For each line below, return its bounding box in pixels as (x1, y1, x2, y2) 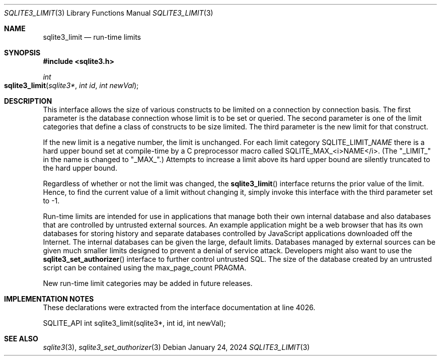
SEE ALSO (4, 334, 38, 343)
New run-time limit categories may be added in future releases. (43, 279, 253, 287)
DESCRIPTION (4, 97, 52, 105)
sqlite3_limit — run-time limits (43, 33, 141, 41)
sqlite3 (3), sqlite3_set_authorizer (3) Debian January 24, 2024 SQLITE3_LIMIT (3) (43, 343, 310, 351)
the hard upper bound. (43, 164, 117, 172)
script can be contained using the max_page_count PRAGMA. (43, 263, 247, 272)
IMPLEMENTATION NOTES (4, 295, 94, 303)
